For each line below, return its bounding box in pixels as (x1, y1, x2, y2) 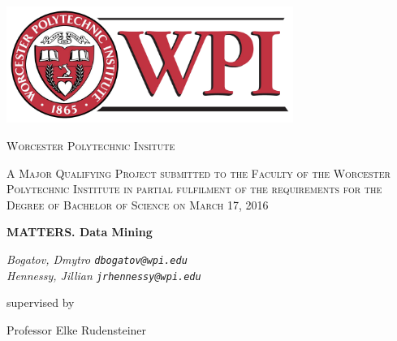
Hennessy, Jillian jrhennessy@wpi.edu (6, 266, 201, 283)
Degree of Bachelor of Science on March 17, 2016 (6, 196, 269, 213)
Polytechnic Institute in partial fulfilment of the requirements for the (6, 180, 382, 197)
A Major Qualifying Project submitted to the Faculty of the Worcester (6, 164, 391, 181)
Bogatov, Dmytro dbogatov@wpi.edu (6, 250, 188, 267)
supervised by (6, 294, 75, 311)
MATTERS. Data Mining (6, 223, 153, 240)
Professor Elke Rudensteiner (6, 321, 147, 338)
